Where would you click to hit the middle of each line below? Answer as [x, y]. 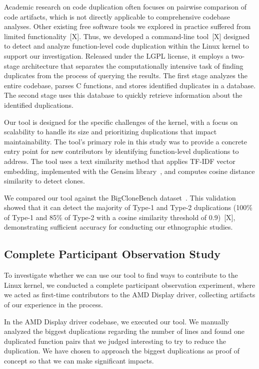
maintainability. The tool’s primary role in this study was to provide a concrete [125, 141]
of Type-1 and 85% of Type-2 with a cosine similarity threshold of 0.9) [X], [120, 217]
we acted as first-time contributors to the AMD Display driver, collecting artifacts [130, 295]
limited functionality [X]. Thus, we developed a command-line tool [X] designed [127, 36]
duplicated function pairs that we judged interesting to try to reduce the [115, 341]
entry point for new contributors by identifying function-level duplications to [121, 151]
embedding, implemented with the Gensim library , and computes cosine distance [129, 171]
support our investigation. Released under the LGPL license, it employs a [117, 55]
